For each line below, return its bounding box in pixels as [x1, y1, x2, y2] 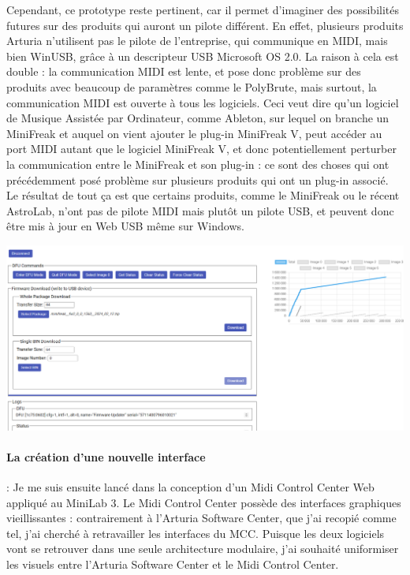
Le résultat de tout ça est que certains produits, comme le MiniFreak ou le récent [6, 187, 400, 203]
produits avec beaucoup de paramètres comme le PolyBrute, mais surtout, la [6, 78, 377, 95]
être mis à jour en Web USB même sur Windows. [6, 218, 244, 234]
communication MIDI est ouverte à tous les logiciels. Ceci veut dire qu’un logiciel [6, 94, 399, 110]
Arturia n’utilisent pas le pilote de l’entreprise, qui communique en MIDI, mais [6, 32, 388, 49]
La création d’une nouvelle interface [6, 448, 206, 465]
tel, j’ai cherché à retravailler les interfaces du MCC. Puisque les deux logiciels [6, 525, 385, 541]
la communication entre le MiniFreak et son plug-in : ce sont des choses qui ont [6, 155, 389, 172]
